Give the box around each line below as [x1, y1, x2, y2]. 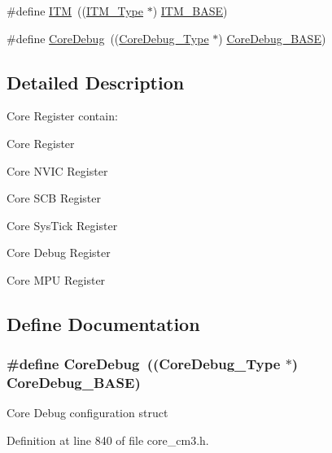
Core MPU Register [7, 271, 106, 288]
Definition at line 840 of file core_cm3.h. [7, 432, 209, 449]
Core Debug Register [7, 244, 111, 261]
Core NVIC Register [7, 162, 108, 179]
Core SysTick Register [7, 216, 118, 233]
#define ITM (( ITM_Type [7, 2, 144, 19]
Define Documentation [7, 311, 200, 336]
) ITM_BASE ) [152, 2, 228, 19]
